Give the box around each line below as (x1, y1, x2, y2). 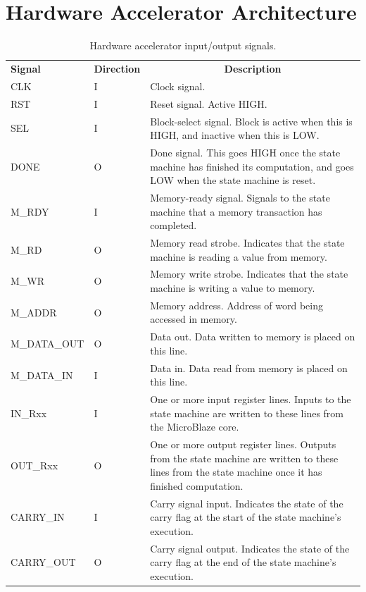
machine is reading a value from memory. (150, 249, 327, 264)
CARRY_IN (11, 510, 65, 524)
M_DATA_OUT (11, 336, 84, 351)
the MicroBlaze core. (150, 419, 239, 434)
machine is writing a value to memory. (150, 280, 315, 295)
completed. (150, 218, 197, 233)
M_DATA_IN (11, 367, 73, 382)
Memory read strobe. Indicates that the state (150, 235, 345, 249)
